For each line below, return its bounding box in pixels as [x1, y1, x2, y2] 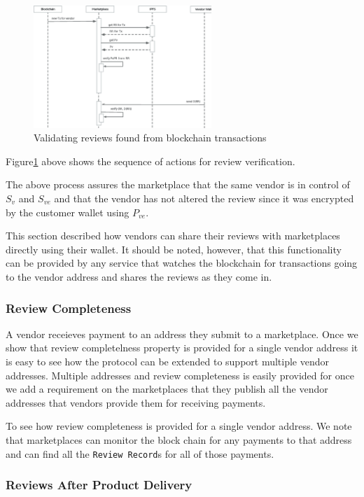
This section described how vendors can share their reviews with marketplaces [6, 228, 340, 243]
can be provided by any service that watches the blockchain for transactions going [6, 255, 358, 270]
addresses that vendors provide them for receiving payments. [6, 395, 266, 409]
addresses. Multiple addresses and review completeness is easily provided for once [6, 367, 354, 382]
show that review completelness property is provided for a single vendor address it [6, 340, 358, 355]
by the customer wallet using [6, 204, 129, 219]
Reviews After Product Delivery [6, 476, 192, 493]
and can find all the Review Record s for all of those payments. [6, 446, 274, 461]
